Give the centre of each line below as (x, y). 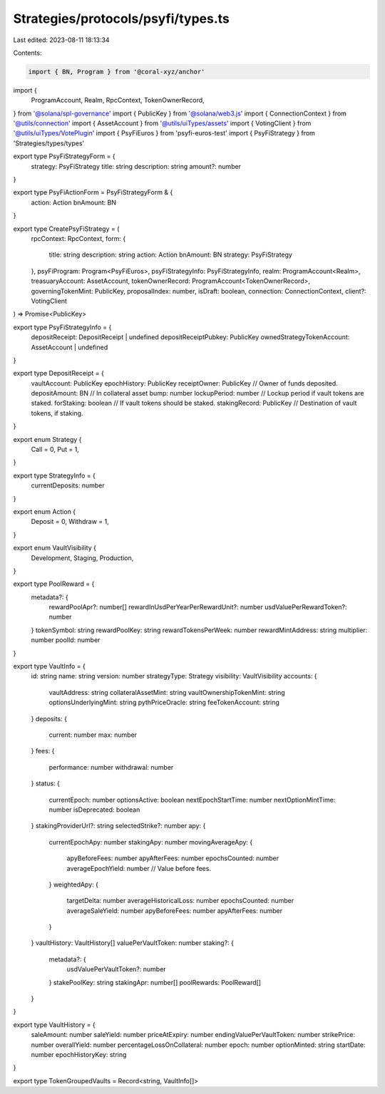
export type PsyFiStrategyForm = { (64, 156)
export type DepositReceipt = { (59, 373)
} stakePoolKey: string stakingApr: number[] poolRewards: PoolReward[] (155, 982)
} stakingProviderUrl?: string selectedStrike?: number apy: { (118, 826)
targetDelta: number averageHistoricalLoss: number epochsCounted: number (180, 901)
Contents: (27, 53)
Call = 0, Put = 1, (55, 450)
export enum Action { (45, 511)
